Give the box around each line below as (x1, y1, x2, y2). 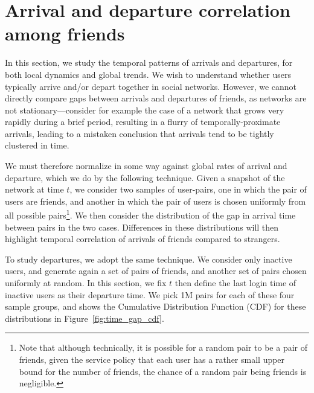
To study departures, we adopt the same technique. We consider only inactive (5, 252, 292, 265)
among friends (5, 21, 125, 46)
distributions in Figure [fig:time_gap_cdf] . (5, 312, 164, 324)
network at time (5, 183, 64, 196)
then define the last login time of (175, 276, 296, 289)
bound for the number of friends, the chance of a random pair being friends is (19, 365, 307, 377)
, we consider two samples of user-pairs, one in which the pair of (69, 183, 307, 196)
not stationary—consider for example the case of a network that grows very (5, 103, 284, 116)
